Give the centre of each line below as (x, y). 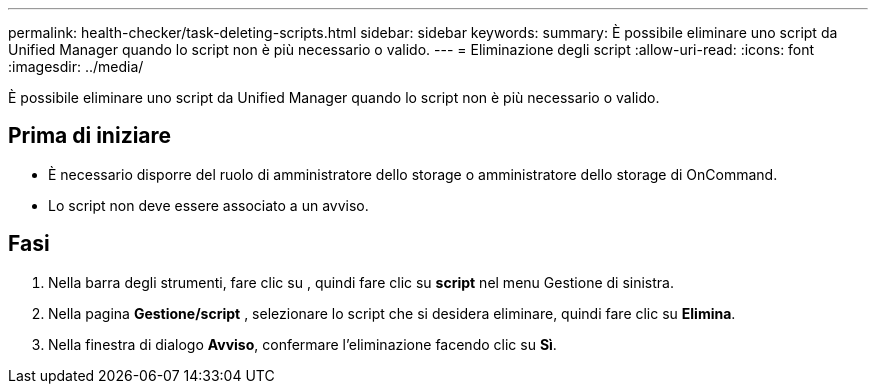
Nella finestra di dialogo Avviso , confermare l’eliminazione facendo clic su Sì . (302, 344)
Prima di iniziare (90, 136)
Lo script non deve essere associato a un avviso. (208, 205)
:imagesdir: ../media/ (76, 66)
